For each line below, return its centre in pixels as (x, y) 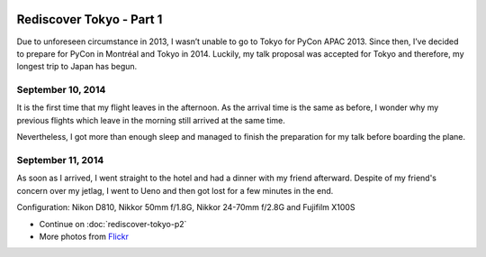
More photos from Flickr (84, 236)
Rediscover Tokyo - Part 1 (90, 19)
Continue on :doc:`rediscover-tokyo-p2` (113, 224)
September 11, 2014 (60, 160)
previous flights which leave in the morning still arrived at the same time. (151, 120)
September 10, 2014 (61, 90)
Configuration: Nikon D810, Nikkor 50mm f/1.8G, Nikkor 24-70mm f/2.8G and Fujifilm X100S (186, 207)
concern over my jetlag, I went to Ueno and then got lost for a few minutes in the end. (175, 190)
